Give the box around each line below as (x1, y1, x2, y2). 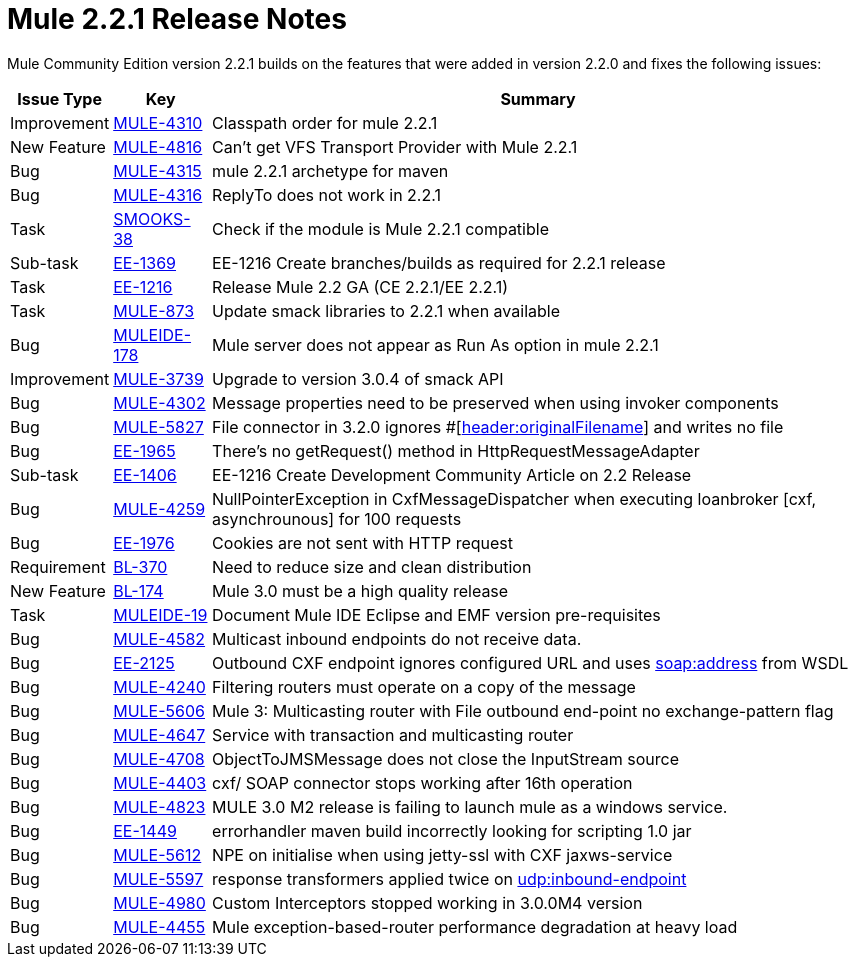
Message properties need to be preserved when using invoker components (212, 392, 779, 413)
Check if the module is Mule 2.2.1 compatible (212, 218, 549, 239)
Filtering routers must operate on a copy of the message (212, 676, 636, 697)
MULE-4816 (113, 136, 203, 157)
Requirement (10, 556, 106, 577)
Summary (500, 88, 576, 109)
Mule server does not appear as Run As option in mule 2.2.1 (212, 334, 659, 355)
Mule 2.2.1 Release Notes (7, 2, 347, 36)
